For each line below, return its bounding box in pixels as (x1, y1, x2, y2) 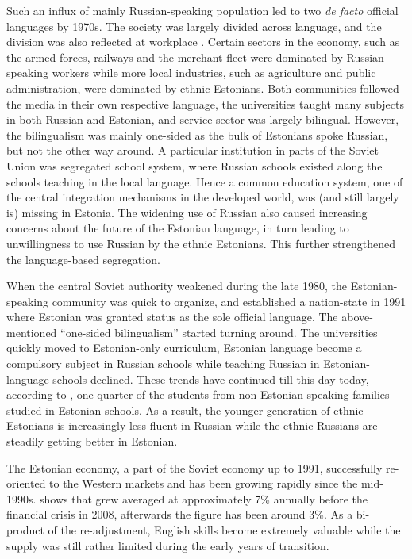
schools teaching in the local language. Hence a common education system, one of (6, 173, 403, 190)
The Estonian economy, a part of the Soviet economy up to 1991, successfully (6, 459, 383, 476)
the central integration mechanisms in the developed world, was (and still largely (6, 189, 399, 205)
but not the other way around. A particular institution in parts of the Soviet (6, 142, 379, 159)
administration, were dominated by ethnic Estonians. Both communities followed (6, 79, 399, 96)
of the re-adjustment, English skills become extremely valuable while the (48, 522, 401, 538)
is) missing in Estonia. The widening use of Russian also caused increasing (6, 204, 368, 220)
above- (341, 308, 373, 325)
